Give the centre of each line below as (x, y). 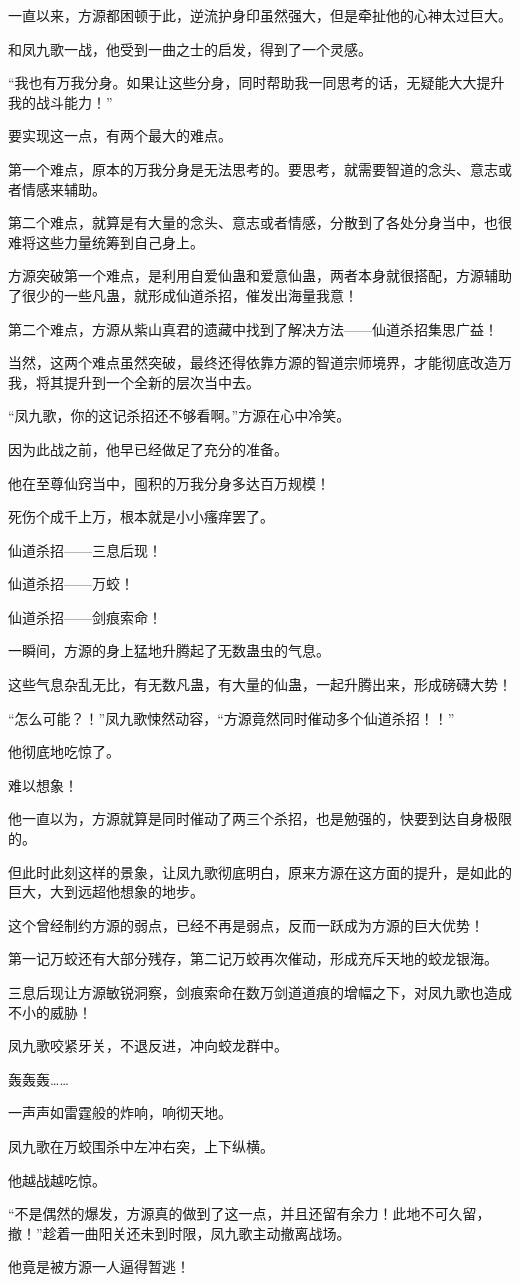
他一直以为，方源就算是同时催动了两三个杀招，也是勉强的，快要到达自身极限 (260, 818)
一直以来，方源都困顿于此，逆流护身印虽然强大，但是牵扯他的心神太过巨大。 (260, 15)
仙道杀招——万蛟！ (71, 583)
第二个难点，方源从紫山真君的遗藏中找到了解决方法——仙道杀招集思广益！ (253, 328)
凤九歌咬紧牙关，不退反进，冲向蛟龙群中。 (148, 1045)
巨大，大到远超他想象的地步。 (106, 891)
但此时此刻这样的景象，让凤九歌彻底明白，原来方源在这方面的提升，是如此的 (260, 871)
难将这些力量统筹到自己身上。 (106, 241)
